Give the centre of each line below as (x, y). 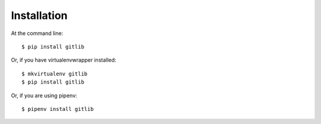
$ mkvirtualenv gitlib (55, 74)
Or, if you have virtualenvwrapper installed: (64, 60)
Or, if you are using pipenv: (44, 96)
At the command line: (37, 33)
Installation (39, 15)
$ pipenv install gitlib (58, 109)
